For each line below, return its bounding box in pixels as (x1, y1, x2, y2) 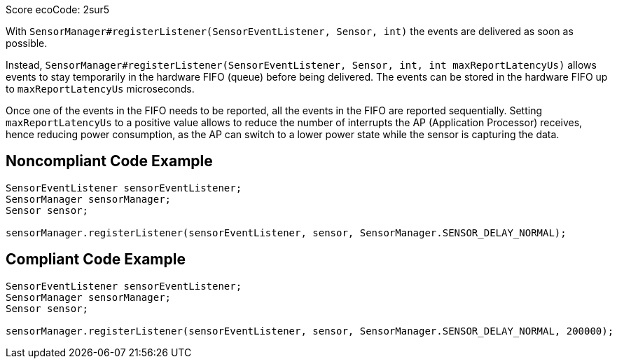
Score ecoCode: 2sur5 (6, 4, 110, 15)
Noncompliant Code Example (6, 152, 213, 170)
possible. (6, 37, 48, 49)
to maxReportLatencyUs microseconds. (6, 83, 195, 95)
